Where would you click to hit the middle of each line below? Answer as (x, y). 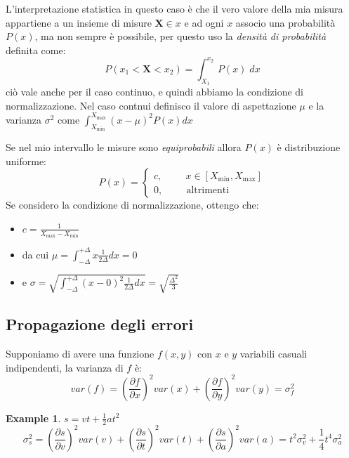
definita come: (36, 50)
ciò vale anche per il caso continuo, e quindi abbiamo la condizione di (155, 92)
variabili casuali (274, 353)
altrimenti (208, 190)
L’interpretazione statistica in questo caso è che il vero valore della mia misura (174, 8)
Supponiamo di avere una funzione (80, 353)
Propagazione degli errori (100, 324)
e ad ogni (204, 22)
